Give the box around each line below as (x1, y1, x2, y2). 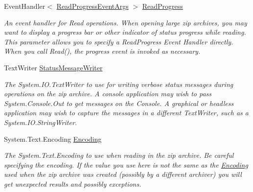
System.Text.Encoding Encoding (4, 133, 102, 144)
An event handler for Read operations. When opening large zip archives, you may (4, 17, 247, 27)
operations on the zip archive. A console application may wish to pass (4, 88, 212, 99)
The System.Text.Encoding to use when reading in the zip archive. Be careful (4, 150, 234, 160)
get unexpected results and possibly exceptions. (4, 178, 141, 189)
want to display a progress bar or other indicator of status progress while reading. (4, 27, 246, 37)
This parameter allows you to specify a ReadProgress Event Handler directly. (4, 36, 233, 46)
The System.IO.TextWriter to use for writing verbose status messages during (4, 79, 233, 89)
